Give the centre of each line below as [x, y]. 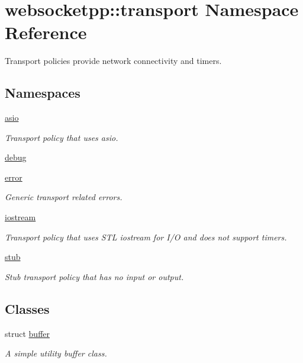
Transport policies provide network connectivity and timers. [113, 61]
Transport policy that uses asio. [62, 137]
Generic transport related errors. [64, 197]
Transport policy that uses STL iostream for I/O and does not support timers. [146, 237]
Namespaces [43, 93]
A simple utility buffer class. [56, 353]
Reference [46, 32]
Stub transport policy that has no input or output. [94, 276]
